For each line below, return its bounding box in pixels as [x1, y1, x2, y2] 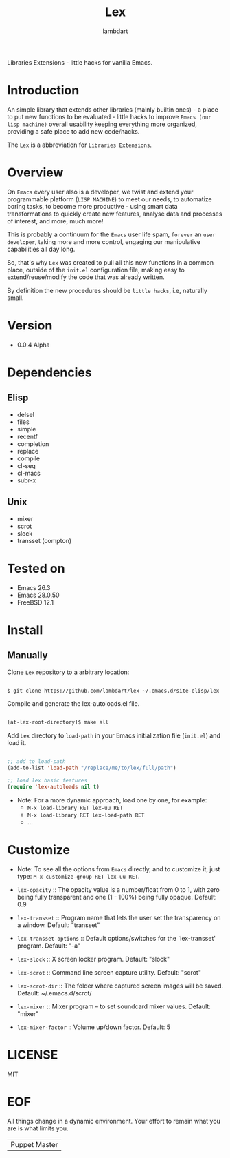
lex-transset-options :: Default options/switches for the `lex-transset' [16, 934, 216, 942]
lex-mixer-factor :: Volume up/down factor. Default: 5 [16, 1023, 170, 1031]
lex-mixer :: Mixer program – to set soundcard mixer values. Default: [16, 1002, 211, 1010]
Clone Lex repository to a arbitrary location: [7, 668, 130, 676]
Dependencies [7, 365, 92, 380]
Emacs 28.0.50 [16, 591, 60, 599]
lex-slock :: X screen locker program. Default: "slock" [16, 955, 170, 963]
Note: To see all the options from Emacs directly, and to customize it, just [16, 864, 220, 873]
